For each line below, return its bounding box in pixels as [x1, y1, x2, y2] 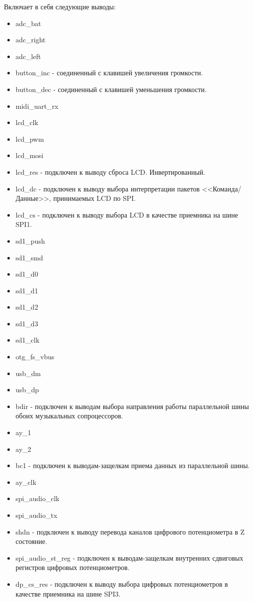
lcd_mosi [15, 150, 44, 160]
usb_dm [15, 368, 41, 378]
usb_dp [15, 384, 39, 395]
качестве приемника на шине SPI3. [15, 588, 121, 599]
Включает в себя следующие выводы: [4, 1, 116, 11]
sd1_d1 [15, 285, 38, 295]
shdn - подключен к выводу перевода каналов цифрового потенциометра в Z [15, 526, 245, 537]
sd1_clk [15, 335, 40, 345]
